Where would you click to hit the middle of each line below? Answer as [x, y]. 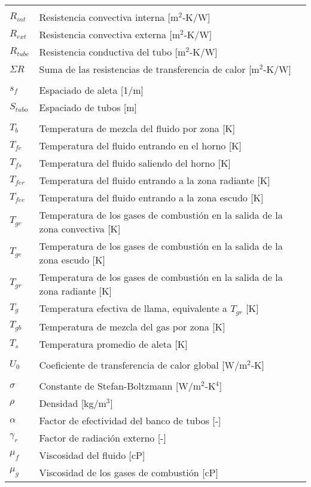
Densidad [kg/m [73, 403]
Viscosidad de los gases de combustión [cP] [129, 472]
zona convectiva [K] [80, 229]
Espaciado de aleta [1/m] [92, 90]
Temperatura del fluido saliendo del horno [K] [135, 163]
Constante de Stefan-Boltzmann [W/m [120, 385]
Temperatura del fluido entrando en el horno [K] [140, 146]
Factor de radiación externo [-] [103, 437]
